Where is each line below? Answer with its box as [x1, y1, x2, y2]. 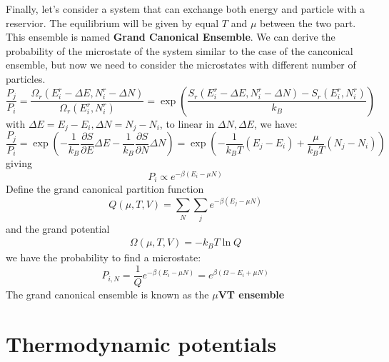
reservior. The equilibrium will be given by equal [6, 15, 219, 30]
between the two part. [260, 15, 356, 30]
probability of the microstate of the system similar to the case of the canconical [6, 43, 353, 58]
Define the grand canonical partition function [6, 181, 204, 196]
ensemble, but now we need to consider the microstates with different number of [6, 57, 356, 72]
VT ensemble [218, 286, 285, 301]
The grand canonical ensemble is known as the [6, 286, 209, 301]
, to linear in [159, 116, 215, 131]
